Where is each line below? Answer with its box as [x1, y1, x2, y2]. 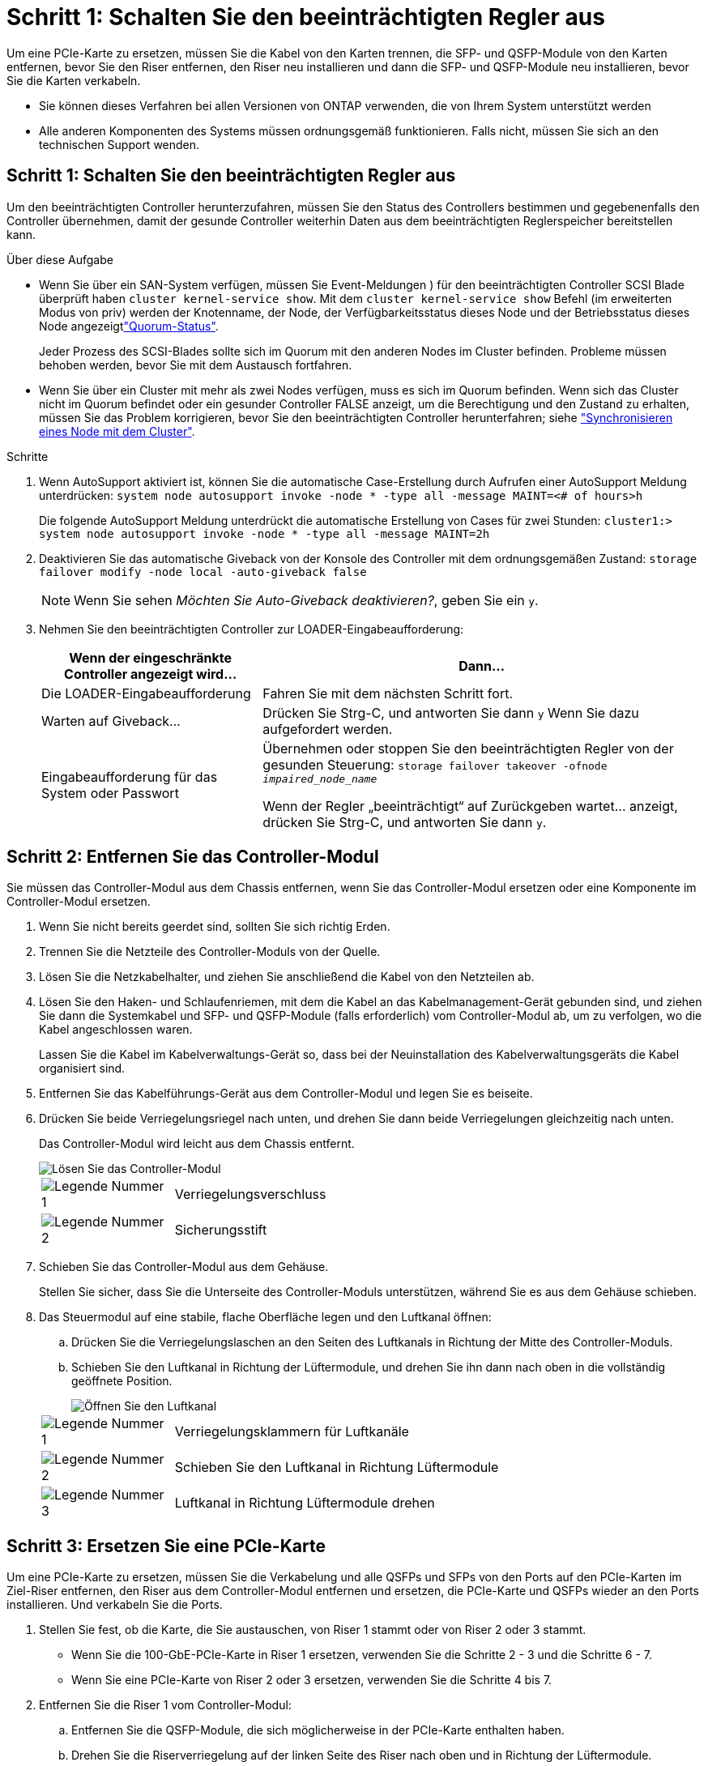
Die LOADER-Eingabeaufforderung [41, 685, 251, 702]
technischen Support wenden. [39, 137, 200, 151]
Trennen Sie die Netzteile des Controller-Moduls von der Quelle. [39, 945, 381, 959]
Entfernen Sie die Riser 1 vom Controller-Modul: [39, 1698, 292, 1713]
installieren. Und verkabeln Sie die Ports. [6, 1598, 223, 1612]
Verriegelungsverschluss [174, 1186, 326, 1203]
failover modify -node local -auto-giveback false [39, 565, 367, 578]
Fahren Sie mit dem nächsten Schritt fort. [262, 685, 513, 702]
